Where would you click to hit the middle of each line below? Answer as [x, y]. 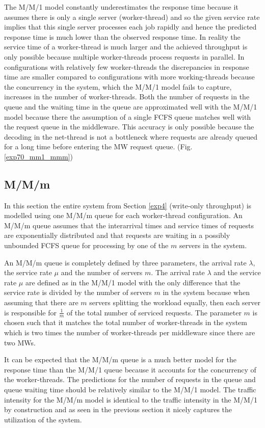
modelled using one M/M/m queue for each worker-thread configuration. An [123, 215]
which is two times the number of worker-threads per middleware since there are [130, 332]
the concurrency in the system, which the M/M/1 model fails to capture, [118, 86]
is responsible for [30, 312]
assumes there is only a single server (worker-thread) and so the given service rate [132, 17]
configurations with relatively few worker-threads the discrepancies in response [127, 66]
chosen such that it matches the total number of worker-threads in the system [126, 322]
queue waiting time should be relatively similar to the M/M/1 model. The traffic [130, 390]
